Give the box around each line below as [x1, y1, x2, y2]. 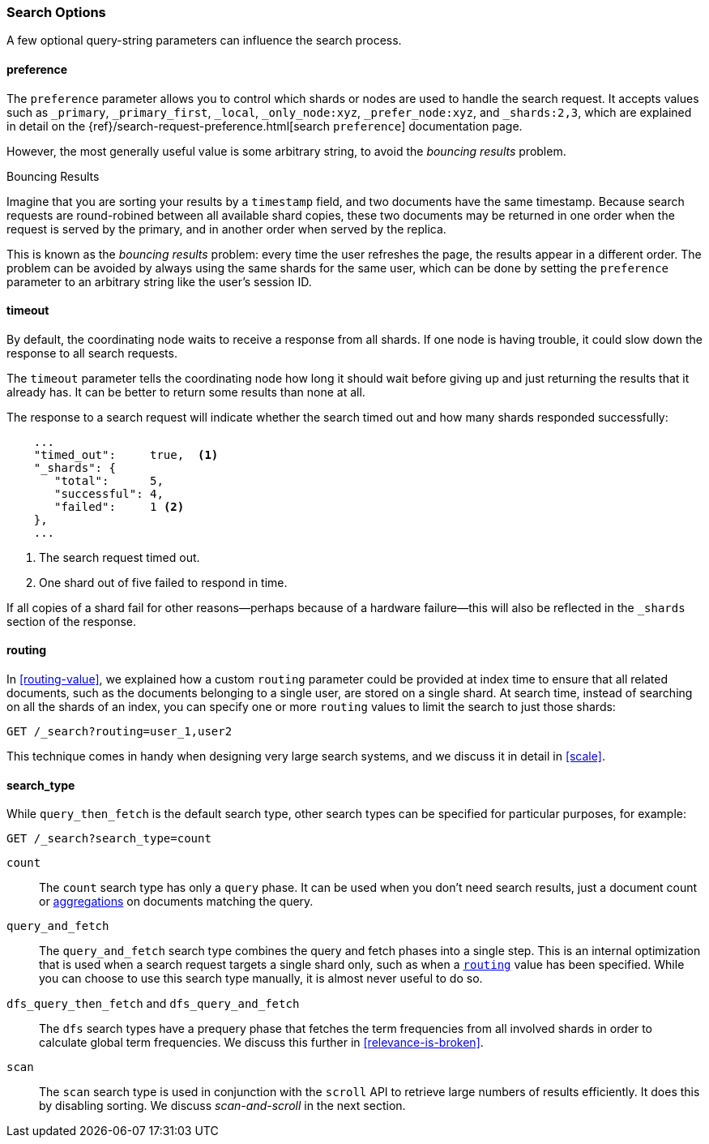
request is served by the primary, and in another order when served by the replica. [6, 221, 446, 236]
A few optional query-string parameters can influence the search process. [6, 33, 402, 48]
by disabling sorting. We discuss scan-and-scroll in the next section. [39, 1099, 406, 1113]
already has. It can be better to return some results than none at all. [6, 384, 365, 399]
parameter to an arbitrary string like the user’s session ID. [6, 274, 312, 289]
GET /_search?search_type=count [6, 832, 211, 846]
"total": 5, [54, 473, 164, 487]
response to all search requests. [6, 345, 177, 360]
